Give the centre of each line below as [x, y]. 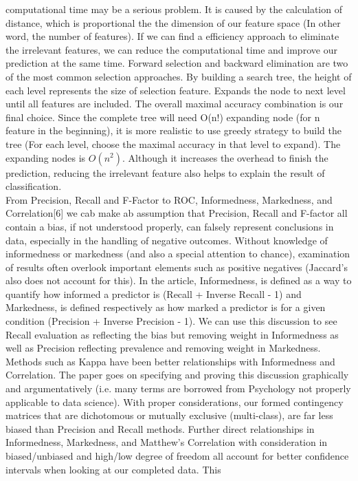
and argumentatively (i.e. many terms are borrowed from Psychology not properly [178, 388]
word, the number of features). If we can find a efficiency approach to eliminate [172, 36]
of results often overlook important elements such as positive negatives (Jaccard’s [177, 267]
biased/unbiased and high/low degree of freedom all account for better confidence [177, 456]
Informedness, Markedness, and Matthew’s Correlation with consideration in [167, 442]
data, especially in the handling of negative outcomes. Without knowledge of [167, 240]
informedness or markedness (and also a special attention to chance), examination [178, 254]
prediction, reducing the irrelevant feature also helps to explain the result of [165, 172]
